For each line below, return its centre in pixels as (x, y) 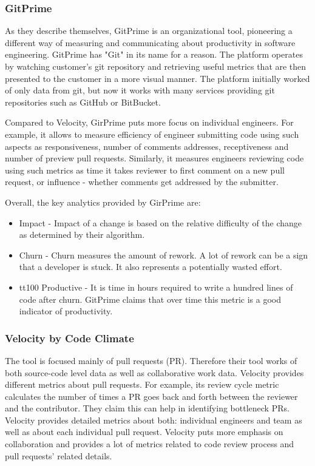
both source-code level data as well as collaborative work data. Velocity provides (154, 372)
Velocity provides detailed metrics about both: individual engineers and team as (154, 420)
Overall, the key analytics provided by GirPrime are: (103, 202)
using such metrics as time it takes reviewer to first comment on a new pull (145, 170)
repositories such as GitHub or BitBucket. (83, 102)
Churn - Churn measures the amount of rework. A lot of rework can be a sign (164, 255)
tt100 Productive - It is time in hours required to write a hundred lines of (156, 287)
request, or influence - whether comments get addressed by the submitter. (142, 182)
